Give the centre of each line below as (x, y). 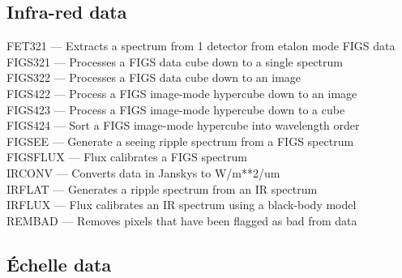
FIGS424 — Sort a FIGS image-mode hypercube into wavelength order (183, 125)
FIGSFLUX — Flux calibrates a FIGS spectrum (127, 157)
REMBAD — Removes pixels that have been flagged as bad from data (182, 220)
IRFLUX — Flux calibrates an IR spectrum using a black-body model (182, 205)
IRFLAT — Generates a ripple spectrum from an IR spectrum (162, 188)
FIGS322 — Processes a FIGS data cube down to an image (154, 77)
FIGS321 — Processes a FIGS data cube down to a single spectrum (175, 61)
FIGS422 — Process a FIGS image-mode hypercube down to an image (182, 93)
